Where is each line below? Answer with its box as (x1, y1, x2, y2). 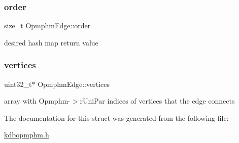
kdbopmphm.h (4, 129, 49, 140)
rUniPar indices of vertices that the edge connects (80, 96, 235, 106)
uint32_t (4, 78, 32, 89)
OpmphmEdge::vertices (38, 78, 110, 89)
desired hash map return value (4, 37, 98, 47)
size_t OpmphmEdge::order (4, 20, 91, 31)
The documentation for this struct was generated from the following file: (4, 112, 229, 123)
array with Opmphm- (4, 96, 71, 106)
